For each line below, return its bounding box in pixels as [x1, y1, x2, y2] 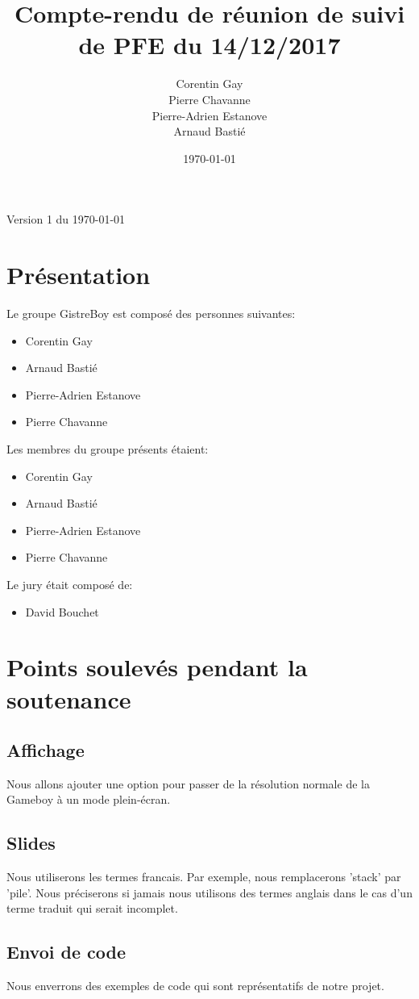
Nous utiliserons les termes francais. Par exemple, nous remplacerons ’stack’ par [6, 868, 401, 885]
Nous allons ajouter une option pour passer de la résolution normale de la [6, 775, 370, 792]
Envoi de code [6, 939, 127, 964]
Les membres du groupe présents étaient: [6, 440, 209, 457]
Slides [6, 830, 56, 855]
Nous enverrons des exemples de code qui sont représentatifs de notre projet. [6, 977, 384, 994]
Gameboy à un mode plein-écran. [6, 791, 171, 808]
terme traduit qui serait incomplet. [6, 900, 178, 917]
